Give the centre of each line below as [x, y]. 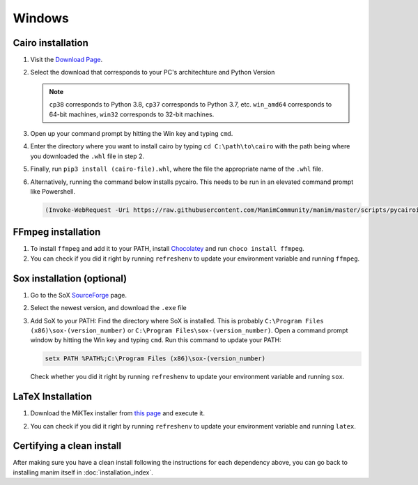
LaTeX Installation [52, 397]
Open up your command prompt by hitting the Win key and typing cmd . [132, 134]
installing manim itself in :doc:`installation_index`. [83, 472]
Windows [41, 18]
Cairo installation [51, 43]
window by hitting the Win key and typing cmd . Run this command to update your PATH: [156, 340]
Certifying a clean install [67, 446]
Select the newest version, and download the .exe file [109, 308]
